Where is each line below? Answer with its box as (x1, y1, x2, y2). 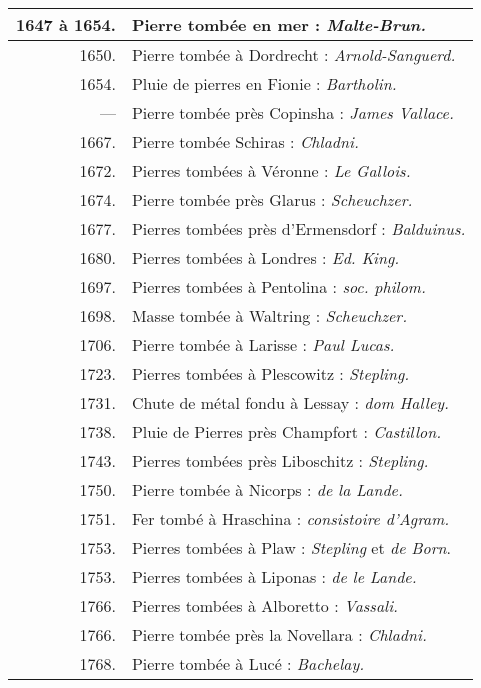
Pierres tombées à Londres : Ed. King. (131, 246, 400, 269)
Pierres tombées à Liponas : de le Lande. (131, 565, 417, 588)
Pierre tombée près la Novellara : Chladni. (131, 623, 427, 646)
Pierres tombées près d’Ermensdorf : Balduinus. (131, 217, 466, 240)
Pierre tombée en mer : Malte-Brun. (131, 13, 426, 36)
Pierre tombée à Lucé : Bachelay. (131, 652, 365, 675)
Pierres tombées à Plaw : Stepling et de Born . (131, 536, 451, 559)
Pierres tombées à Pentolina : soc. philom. (131, 275, 426, 298)
